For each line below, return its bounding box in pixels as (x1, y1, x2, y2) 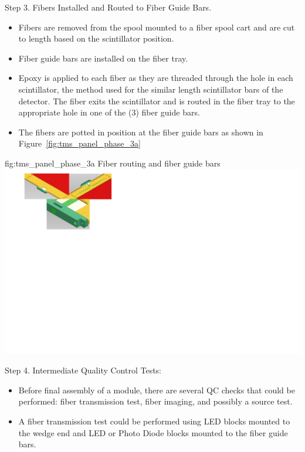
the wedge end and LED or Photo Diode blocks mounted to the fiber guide (18, 426, 288, 439)
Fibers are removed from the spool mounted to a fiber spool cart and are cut (18, 21, 295, 33)
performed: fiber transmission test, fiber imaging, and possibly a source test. (18, 395, 293, 407)
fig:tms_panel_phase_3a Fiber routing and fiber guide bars (5, 157, 221, 169)
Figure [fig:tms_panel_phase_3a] (18, 137, 141, 149)
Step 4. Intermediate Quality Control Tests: (5, 364, 162, 376)
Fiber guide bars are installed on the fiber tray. (18, 52, 188, 64)
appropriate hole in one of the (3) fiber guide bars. (18, 106, 200, 118)
